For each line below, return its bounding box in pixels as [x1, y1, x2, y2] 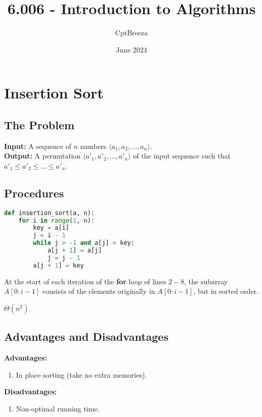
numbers [80, 140, 107, 151]
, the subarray [184, 276, 228, 286]
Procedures [4, 185, 64, 200]
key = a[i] [33, 224, 69, 232]
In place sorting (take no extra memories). [16, 369, 147, 380]
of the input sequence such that [133, 150, 231, 161]
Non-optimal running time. [16, 403, 100, 413]
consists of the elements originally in [42, 286, 155, 296]
